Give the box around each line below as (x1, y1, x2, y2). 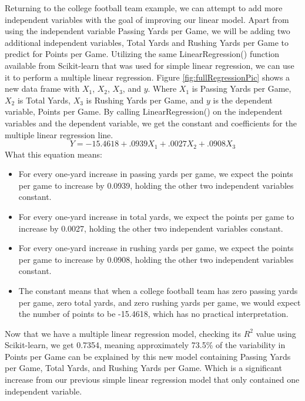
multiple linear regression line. (5, 128, 113, 141)
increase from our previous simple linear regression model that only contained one (5, 373, 300, 386)
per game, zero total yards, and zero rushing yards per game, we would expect (18, 296, 301, 308)
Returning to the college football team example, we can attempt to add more (5, 2, 283, 14)
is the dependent (213, 93, 273, 106)
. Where (148, 82, 177, 95)
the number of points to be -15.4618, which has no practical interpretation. (18, 308, 289, 320)
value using (256, 327, 296, 339)
